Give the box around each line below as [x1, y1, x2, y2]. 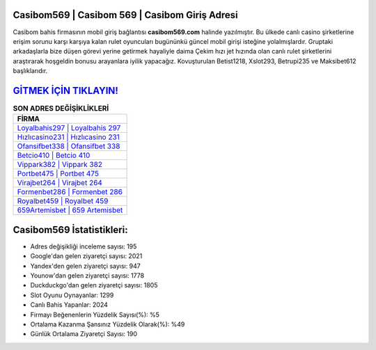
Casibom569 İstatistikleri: [13, 223, 128, 236]
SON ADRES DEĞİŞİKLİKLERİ [13, 104, 109, 113]
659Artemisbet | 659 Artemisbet [17, 205, 123, 215]
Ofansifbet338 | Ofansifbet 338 [17, 141, 120, 151]
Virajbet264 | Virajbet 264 [17, 178, 102, 188]
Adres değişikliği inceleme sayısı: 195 [30, 242, 137, 250]
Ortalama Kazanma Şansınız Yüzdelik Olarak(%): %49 [30, 320, 185, 328]
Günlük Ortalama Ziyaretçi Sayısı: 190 [30, 330, 137, 338]
